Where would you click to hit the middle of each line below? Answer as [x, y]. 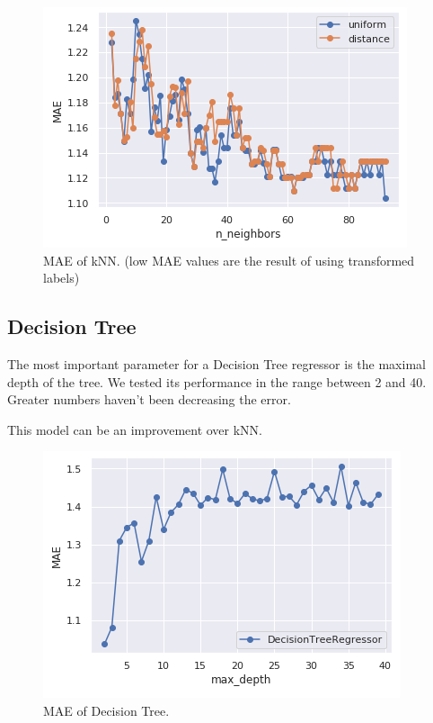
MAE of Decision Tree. [106, 710]
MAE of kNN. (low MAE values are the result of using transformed [229, 260]
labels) [62, 278]
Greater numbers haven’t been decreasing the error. [149, 399]
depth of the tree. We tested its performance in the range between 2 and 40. [217, 381]
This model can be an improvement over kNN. [135, 429]
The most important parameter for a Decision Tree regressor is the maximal [216, 363]
